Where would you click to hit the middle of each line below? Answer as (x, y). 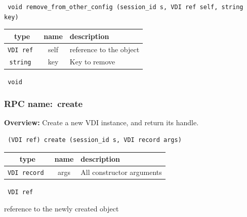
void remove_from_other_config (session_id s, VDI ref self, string (126, 7)
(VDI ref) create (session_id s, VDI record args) (95, 140)
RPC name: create (44, 104)
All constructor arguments (121, 172)
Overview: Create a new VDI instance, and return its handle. (101, 122)
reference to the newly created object (61, 208)
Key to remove (92, 62)
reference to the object (105, 49)
